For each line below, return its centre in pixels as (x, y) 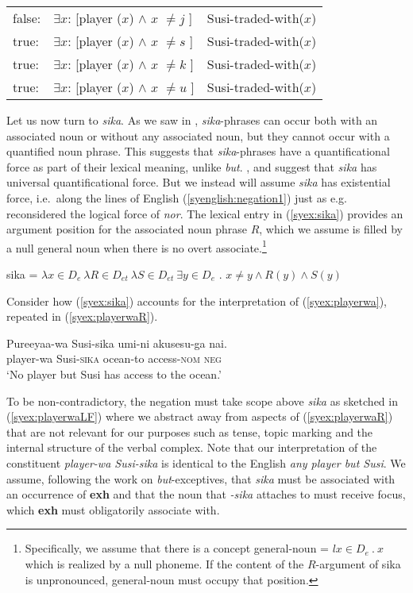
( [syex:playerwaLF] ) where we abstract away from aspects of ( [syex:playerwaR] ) (200, 416)
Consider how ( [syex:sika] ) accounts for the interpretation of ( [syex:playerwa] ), (197, 300)
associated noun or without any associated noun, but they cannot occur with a (198, 135)
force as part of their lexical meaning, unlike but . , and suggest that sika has (192, 166)
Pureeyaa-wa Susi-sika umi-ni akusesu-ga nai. (117, 343)
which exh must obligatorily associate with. (113, 509)
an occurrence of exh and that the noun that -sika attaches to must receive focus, (206, 494)
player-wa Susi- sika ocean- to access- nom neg (114, 358)
